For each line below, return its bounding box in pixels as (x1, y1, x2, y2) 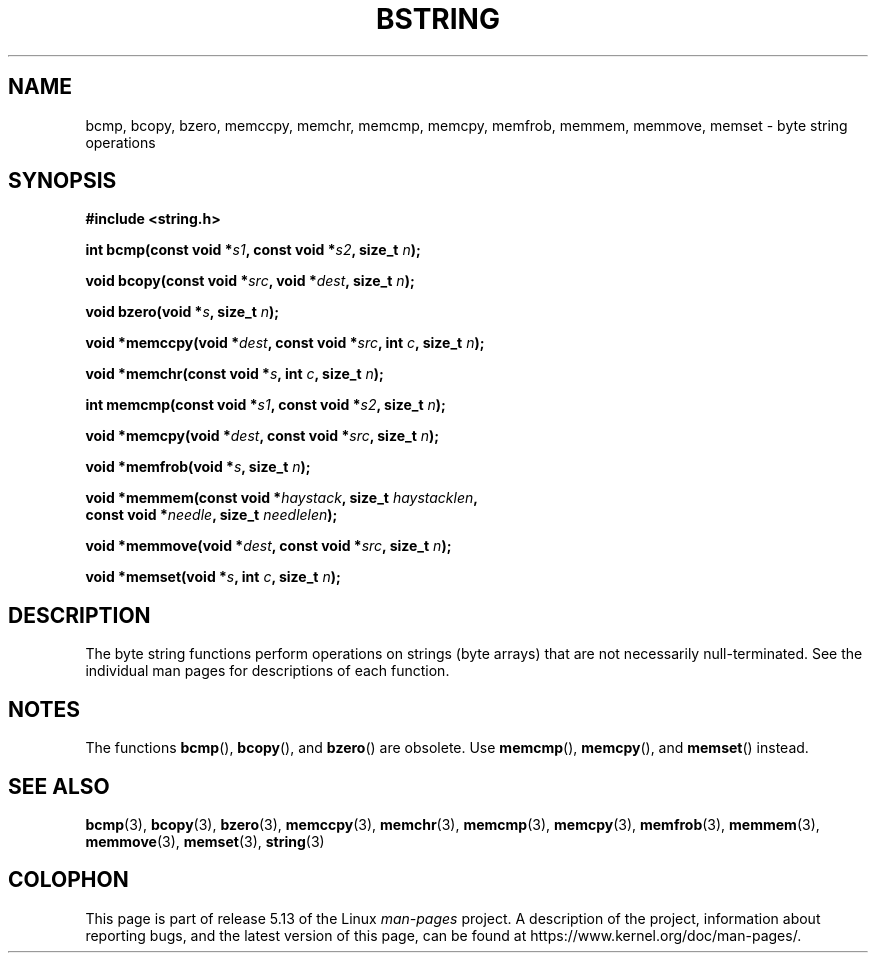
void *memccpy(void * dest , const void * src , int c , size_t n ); (85, 334, 485, 352)
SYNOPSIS (8, 168, 117, 194)
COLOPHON (8, 867, 129, 893)
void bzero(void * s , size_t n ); (85, 303, 280, 321)
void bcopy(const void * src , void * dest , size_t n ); (85, 272, 415, 290)
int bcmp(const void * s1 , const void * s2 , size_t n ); (85, 241, 421, 259)
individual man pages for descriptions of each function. (85, 662, 450, 680)
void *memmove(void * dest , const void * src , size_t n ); (85, 537, 452, 555)
